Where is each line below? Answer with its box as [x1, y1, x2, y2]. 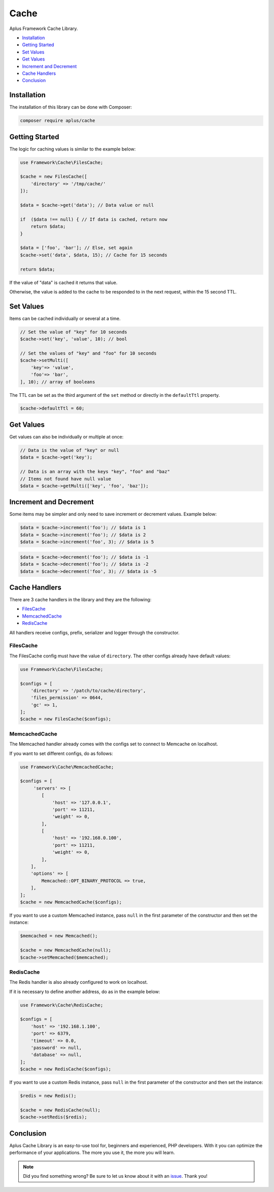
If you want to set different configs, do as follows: [9, 750, 113, 757]
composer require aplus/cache [20, 118, 95, 124]
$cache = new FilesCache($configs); [20, 716, 112, 722]
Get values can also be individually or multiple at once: [9, 433, 124, 440]
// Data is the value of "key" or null [20, 447, 119, 453]
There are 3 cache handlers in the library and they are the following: [9, 597, 152, 603]
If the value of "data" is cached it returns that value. [9, 279, 118, 285]
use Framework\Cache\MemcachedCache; [20, 764, 114, 770]
